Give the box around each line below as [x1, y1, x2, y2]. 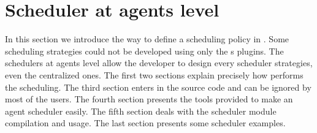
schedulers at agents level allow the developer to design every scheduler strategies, [5, 56, 313, 69]
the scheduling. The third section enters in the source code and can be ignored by [5, 80, 311, 93]
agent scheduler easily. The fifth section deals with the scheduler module [5, 104, 277, 117]
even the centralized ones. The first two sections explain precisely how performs [5, 68, 304, 81]
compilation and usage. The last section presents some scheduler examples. [5, 116, 286, 129]
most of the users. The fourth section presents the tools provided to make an [5, 93, 293, 105]
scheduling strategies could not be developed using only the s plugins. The [5, 44, 284, 57]
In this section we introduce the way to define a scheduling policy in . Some [5, 32, 289, 45]
